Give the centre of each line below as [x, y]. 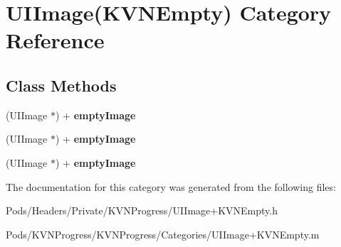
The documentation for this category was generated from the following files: [171, 186]
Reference [55, 40]
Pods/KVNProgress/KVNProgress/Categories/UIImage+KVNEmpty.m [163, 234]
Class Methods [61, 85]
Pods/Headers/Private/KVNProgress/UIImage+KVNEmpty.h [142, 210]
